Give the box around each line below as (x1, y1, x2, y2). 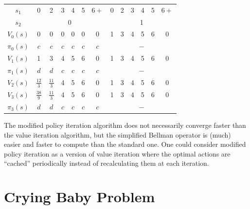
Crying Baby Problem (4, 187, 155, 207)
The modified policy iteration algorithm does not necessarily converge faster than (4, 120, 246, 130)
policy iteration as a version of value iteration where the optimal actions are (4, 148, 231, 158)
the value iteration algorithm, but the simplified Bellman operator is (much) (4, 129, 231, 139)
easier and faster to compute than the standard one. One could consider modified (4, 139, 246, 149)
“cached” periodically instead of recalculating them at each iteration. (4, 158, 209, 168)
